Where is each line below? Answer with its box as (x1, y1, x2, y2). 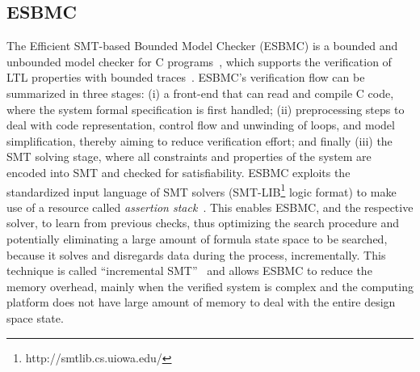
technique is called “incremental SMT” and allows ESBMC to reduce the (6, 262, 372, 279)
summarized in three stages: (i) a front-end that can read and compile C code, (6, 84, 394, 101)
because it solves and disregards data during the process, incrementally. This (6, 246, 386, 263)
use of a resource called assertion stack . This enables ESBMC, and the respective (6, 198, 414, 215)
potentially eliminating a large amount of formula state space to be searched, (6, 230, 388, 247)
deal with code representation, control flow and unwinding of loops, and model (6, 116, 395, 133)
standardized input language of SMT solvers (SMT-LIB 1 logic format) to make (6, 180, 397, 200)
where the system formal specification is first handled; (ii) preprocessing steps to (6, 100, 405, 117)
